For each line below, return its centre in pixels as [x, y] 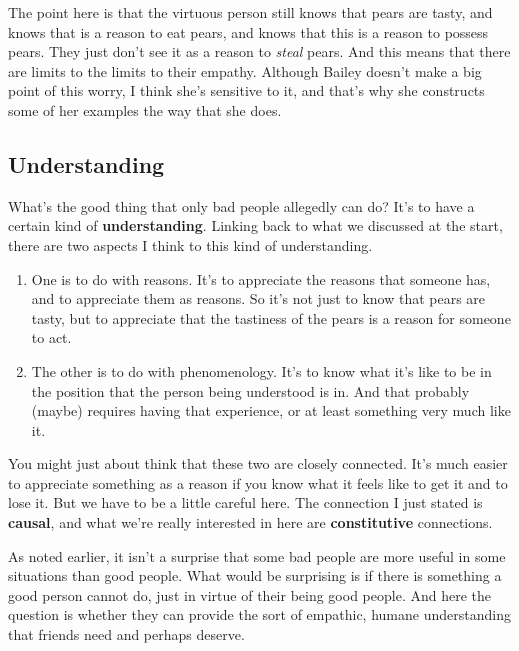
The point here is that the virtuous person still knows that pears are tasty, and [250, 12]
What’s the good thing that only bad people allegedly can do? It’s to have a [241, 205]
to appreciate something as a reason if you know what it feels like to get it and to [258, 482]
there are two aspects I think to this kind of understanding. [190, 244]
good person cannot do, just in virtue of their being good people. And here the [249, 594]
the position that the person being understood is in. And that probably [250, 390]
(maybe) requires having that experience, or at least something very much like [271, 410]
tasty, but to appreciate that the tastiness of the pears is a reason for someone [271, 317]
